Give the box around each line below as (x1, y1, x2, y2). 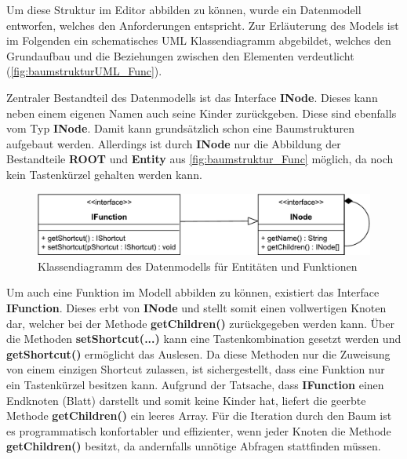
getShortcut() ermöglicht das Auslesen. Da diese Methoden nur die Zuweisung (6, 345, 391, 362)
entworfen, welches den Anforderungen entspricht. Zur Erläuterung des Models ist (6, 16, 399, 33)
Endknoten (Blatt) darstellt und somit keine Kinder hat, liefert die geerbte (6, 392, 366, 408)
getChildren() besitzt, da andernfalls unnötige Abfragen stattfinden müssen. (6, 438, 381, 454)
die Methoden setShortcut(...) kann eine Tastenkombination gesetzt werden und (6, 330, 402, 347)
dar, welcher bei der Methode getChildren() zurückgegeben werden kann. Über (6, 315, 394, 331)
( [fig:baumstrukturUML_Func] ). (6, 63, 162, 79)
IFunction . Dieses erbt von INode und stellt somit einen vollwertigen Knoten (6, 299, 387, 315)
